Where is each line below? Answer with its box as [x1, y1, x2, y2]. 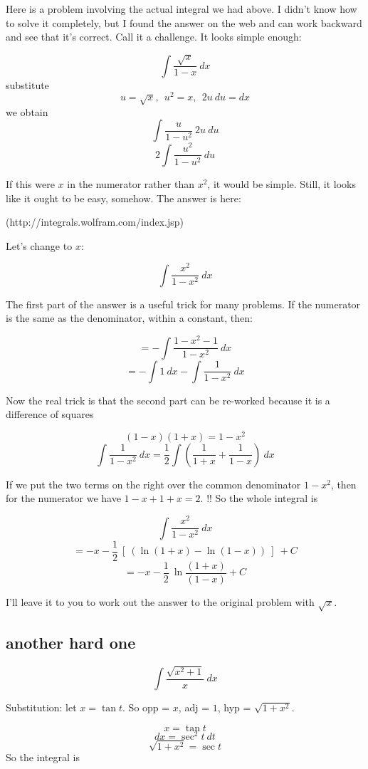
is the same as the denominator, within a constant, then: [6, 310, 253, 325]
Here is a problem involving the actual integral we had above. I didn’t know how [6, 1, 357, 16]
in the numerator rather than [67, 176, 194, 191]
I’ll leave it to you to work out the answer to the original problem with [6, 594, 315, 609]
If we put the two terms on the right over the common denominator [6, 476, 301, 491]
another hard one [6, 631, 136, 653]
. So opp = [122, 700, 170, 714]
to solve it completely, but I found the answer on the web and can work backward [6, 15, 362, 30]
